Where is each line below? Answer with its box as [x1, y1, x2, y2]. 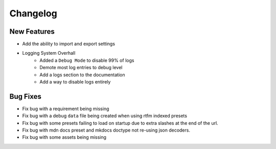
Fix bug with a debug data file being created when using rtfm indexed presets [22, 113, 188, 119]
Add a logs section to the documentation [39, 72, 125, 78]
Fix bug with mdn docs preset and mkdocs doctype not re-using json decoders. [22, 127, 190, 133]
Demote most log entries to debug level [39, 65, 123, 71]
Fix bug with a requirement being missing [22, 105, 109, 112]
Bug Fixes [9, 92, 42, 101]
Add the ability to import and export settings [22, 41, 115, 47]
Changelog [9, 8, 57, 19]
